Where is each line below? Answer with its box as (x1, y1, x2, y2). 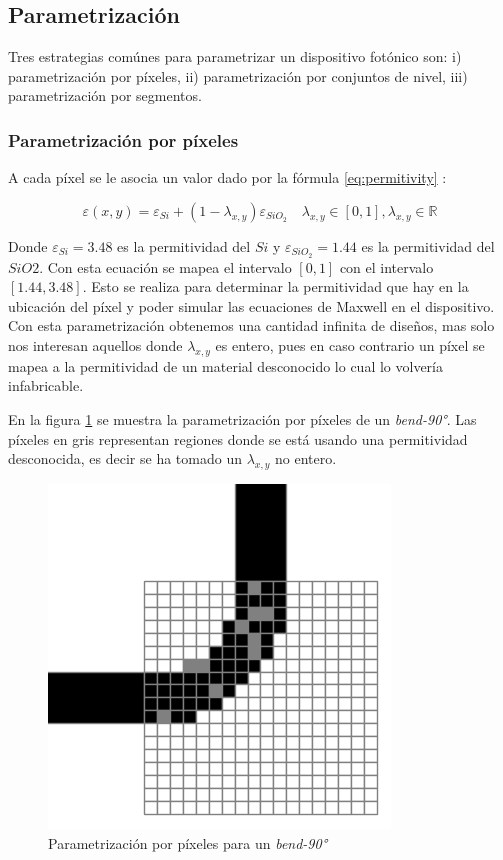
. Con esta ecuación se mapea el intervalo (39, 256, 292, 277)
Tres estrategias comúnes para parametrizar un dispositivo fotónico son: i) (8, 46, 462, 67)
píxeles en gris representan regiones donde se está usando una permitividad (8, 428, 468, 449)
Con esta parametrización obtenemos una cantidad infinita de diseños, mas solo (8, 315, 495, 336)
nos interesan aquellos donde (8, 335, 183, 356)
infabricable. (8, 375, 84, 396)
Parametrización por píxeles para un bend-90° (48, 832, 328, 853)
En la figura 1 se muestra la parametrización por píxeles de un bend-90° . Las (8, 409, 477, 430)
